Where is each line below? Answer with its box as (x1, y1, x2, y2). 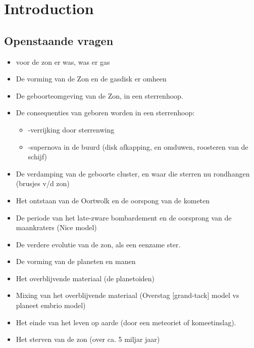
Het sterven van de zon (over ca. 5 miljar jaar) (16, 334, 160, 344)
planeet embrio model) (16, 300, 86, 311)
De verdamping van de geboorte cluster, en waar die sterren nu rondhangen (16, 168, 250, 179)
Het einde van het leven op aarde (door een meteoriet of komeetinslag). (16, 317, 236, 327)
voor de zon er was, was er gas (16, 56, 110, 67)
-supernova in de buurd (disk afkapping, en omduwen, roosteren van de (28, 141, 248, 152)
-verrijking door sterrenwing (28, 124, 115, 135)
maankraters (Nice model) (16, 222, 97, 233)
